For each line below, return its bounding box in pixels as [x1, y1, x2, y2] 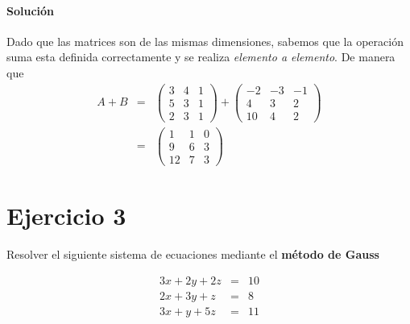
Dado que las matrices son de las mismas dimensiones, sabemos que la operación [6, 32, 404, 49]
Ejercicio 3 [6, 199, 126, 232]
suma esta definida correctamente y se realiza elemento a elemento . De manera [6, 48, 396, 65]
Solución [6, 2, 55, 19]
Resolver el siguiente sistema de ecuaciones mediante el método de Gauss [6, 246, 379, 263]
